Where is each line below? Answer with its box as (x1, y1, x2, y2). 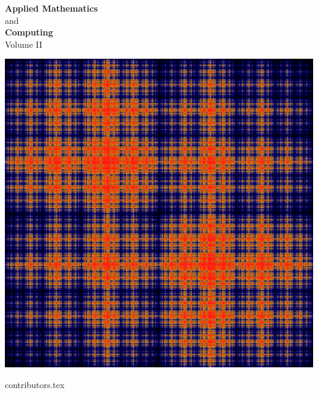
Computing (5, 26, 53, 39)
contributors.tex (5, 378, 65, 391)
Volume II (5, 37, 43, 50)
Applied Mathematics (5, 2, 98, 14)
